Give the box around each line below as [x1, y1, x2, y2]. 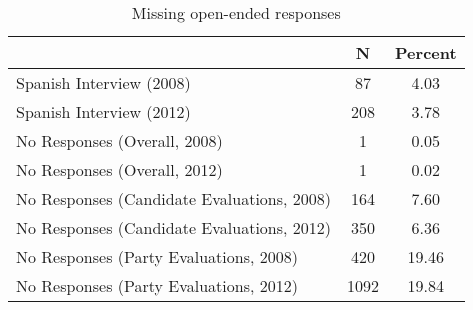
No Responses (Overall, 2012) [16, 158, 223, 181]
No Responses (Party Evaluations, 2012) [16, 274, 298, 297]
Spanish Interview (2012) [16, 100, 191, 123]
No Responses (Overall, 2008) [16, 129, 223, 152]
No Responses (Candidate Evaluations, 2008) [16, 187, 332, 210]
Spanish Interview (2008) [16, 71, 191, 94]
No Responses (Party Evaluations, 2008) [16, 245, 298, 268]
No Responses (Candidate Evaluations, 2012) [16, 216, 332, 239]
